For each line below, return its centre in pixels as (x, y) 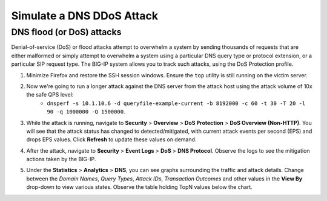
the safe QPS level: (50, 95)
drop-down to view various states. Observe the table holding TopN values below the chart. (139, 187)
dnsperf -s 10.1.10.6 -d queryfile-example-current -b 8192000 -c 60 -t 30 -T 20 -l (176, 103)
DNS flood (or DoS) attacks (66, 32)
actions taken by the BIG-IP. (61, 159)
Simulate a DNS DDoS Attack (85, 16)
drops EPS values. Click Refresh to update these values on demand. (111, 139)
